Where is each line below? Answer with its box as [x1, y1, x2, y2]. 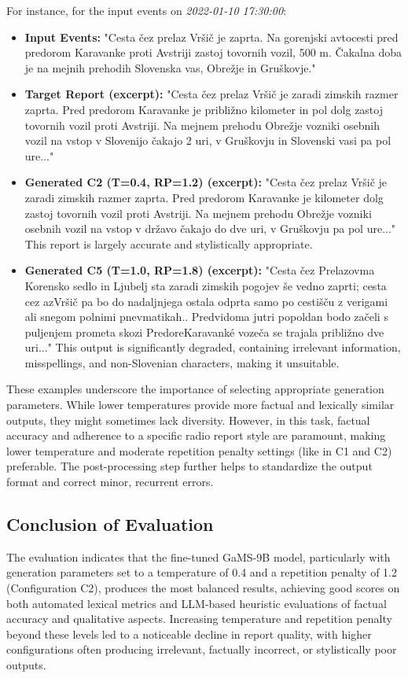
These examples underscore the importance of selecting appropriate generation [6, 381, 384, 397]
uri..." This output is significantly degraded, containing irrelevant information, [24, 339, 401, 356]
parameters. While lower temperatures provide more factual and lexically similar [6, 396, 395, 413]
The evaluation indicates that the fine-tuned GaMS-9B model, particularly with [6, 548, 391, 565]
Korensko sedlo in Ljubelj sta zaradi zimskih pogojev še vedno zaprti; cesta [24, 277, 387, 293]
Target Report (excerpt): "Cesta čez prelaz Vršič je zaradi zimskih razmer [24, 86, 399, 102]
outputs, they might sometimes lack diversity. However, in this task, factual [6, 411, 370, 428]
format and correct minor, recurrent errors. [6, 473, 214, 490]
